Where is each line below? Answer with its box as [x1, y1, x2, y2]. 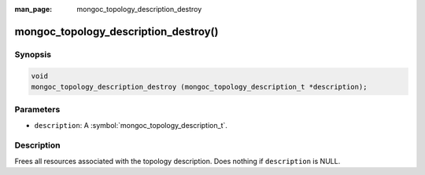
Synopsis [14, 49, 51, 60]
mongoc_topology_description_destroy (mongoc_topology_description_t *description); [31, 82, 368, 91]
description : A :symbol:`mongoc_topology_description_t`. [34, 120, 228, 129]
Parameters [14, 104, 61, 115]
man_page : [14, 5, 53, 13]
